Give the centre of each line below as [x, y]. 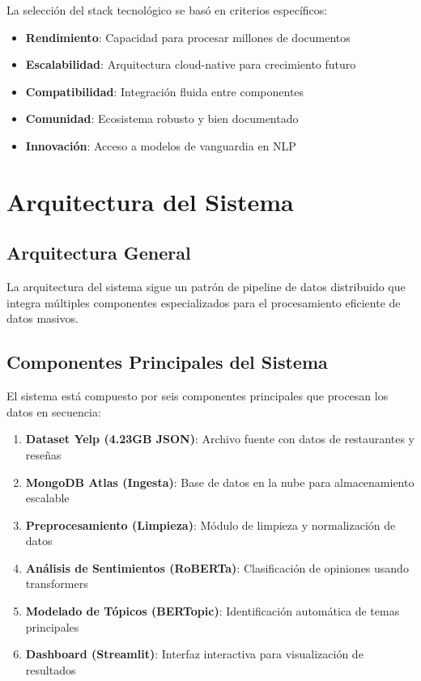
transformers [57, 584]
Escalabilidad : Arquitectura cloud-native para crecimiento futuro [191, 64]
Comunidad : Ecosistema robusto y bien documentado [162, 118]
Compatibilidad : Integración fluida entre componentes [165, 91]
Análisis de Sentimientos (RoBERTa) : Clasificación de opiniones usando [217, 567]
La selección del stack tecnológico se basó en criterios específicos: [167, 10]
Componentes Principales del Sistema [167, 362]
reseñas [43, 454]
